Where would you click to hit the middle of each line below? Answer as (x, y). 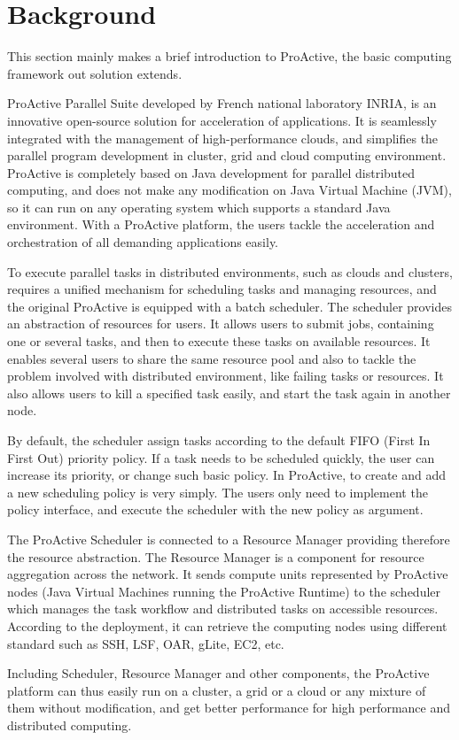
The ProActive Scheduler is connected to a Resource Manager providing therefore (229, 539)
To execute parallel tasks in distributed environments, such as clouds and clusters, (230, 271)
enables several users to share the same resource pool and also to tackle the (212, 358)
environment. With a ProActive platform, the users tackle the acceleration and (221, 224)
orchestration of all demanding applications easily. (143, 242)
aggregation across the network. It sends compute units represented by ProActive (228, 574)
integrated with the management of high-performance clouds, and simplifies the (223, 138)
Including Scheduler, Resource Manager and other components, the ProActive (218, 673)
